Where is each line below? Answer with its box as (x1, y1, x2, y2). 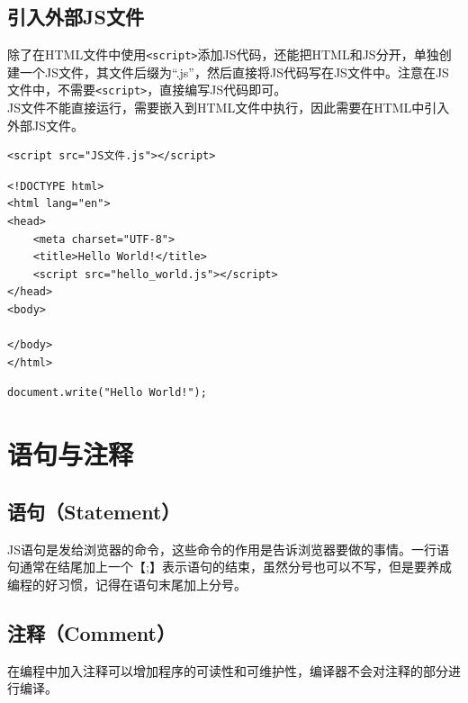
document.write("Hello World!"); (7, 386, 207, 400)
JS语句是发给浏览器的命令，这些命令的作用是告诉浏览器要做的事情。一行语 (7, 539, 449, 558)
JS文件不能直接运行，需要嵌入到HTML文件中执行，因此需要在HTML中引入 (7, 98, 450, 117)
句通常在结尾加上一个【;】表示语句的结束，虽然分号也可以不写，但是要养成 (7, 557, 452, 576)
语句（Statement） (7, 497, 181, 525)
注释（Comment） (7, 618, 175, 646)
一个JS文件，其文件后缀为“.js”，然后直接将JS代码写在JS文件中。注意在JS (19, 62, 449, 81)
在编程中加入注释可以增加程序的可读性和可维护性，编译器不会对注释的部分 (7, 661, 448, 680)
